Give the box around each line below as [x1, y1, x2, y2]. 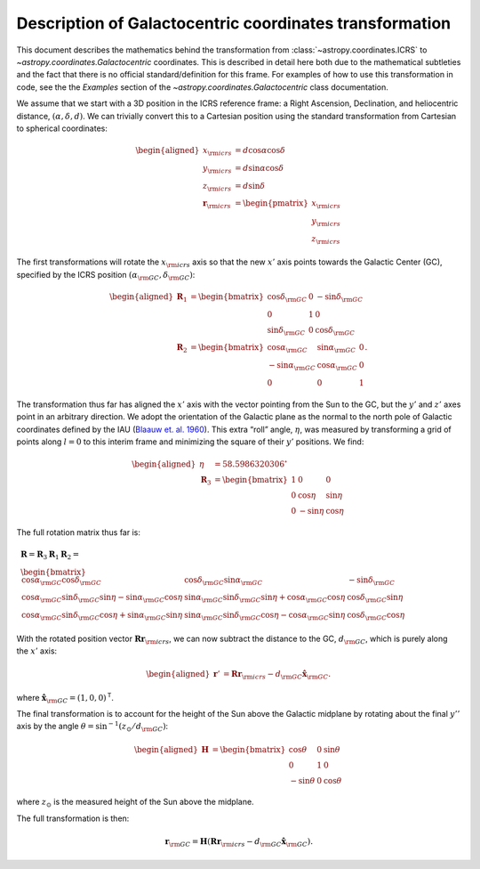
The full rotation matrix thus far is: [16, 526, 141, 538]
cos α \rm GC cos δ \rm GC [20, 574, 102, 587]
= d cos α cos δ [234, 145, 286, 156]
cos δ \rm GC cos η [347, 610, 405, 622]
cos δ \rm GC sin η [347, 592, 404, 605]
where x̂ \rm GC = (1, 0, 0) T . [16, 691, 115, 705]
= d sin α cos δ [234, 163, 284, 173]
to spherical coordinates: [16, 123, 108, 134]
